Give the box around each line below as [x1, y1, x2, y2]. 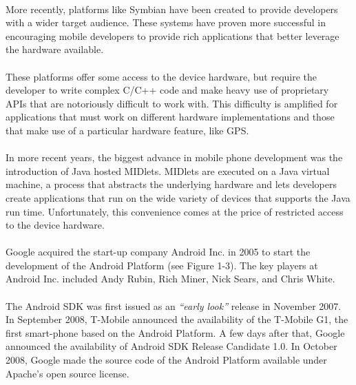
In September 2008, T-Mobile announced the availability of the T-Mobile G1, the [6, 312, 348, 326]
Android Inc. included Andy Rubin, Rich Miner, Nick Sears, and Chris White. [6, 271, 335, 286]
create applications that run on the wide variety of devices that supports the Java [6, 190, 350, 205]
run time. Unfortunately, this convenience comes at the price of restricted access [6, 204, 344, 218]
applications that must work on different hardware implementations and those [6, 110, 335, 124]
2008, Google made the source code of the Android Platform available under [6, 353, 327, 367]
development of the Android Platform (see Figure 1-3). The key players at [6, 258, 318, 272]
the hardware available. [6, 42, 104, 56]
